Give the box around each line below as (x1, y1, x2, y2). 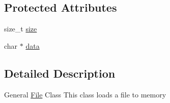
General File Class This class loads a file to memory (4, 89, 166, 99)
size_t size (4, 23, 37, 34)
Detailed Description (4, 65, 116, 81)
